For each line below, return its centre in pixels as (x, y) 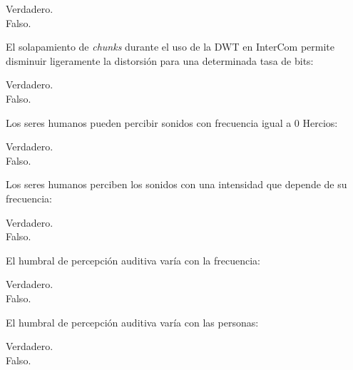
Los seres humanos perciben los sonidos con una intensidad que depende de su (176, 184)
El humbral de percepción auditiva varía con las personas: (132, 322)
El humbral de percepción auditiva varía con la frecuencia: (133, 260)
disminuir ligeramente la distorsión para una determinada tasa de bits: (160, 60)
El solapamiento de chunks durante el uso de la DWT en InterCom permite (170, 47)
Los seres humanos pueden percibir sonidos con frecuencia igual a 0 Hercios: (172, 122)
